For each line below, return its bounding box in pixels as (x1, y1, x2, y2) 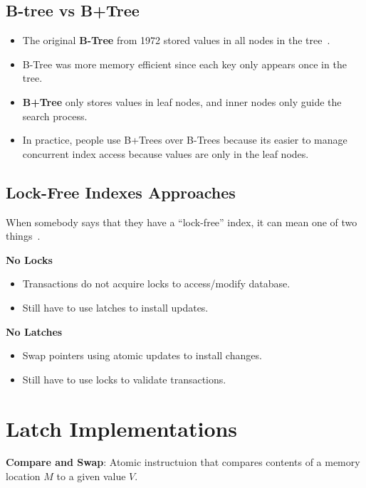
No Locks (6, 252, 53, 267)
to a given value (56, 469, 126, 484)
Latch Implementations (6, 413, 238, 442)
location (6, 469, 41, 484)
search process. (22, 108, 88, 123)
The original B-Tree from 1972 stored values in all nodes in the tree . (22, 33, 330, 48)
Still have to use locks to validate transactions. (22, 371, 226, 386)
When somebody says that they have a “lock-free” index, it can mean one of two (6, 214, 357, 229)
